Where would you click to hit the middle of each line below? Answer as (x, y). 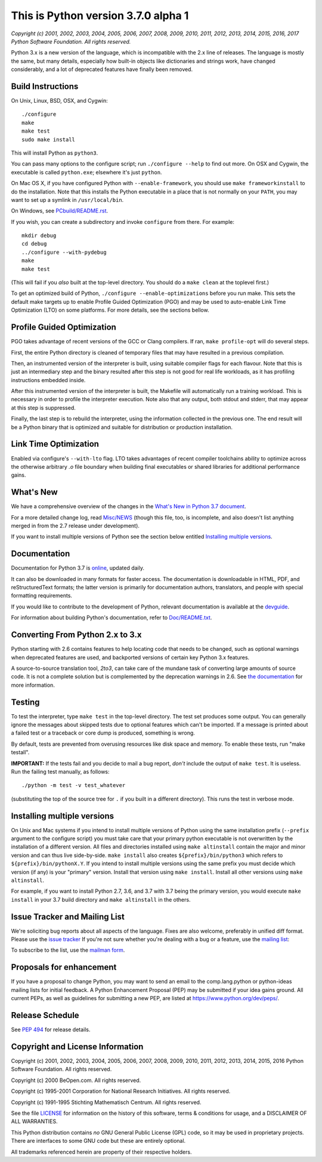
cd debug (34, 244)
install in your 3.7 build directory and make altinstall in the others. (101, 899)
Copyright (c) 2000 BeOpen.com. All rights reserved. (76, 1080)
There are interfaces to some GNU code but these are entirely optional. (98, 1141)
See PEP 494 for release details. (51, 1029)
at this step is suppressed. (43, 408)
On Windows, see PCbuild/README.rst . (60, 211)
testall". (20, 752)
